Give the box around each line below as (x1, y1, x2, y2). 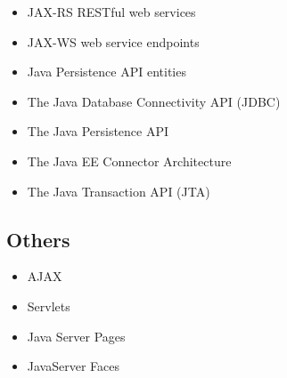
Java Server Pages (27, 326, 126, 345)
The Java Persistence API (27, 122, 169, 141)
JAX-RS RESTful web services (27, 3, 196, 20)
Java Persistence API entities (27, 62, 186, 81)
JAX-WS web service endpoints (27, 32, 200, 51)
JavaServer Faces (27, 357, 119, 375)
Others (6, 225, 70, 253)
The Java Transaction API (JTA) (27, 181, 210, 200)
